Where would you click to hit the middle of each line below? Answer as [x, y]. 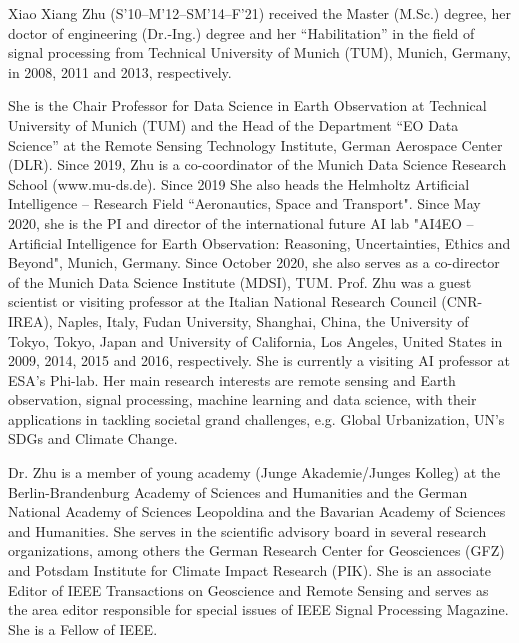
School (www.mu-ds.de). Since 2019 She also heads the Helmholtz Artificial [239, 183]
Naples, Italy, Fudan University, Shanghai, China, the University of [263, 320]
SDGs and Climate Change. [93, 438]
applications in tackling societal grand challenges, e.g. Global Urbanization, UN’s [256, 418]
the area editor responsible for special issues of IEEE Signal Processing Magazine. [258, 609]
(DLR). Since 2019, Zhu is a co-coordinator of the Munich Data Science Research [257, 164]
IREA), [30, 320]
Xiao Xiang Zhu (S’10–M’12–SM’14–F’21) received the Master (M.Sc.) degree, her [259, 13]
